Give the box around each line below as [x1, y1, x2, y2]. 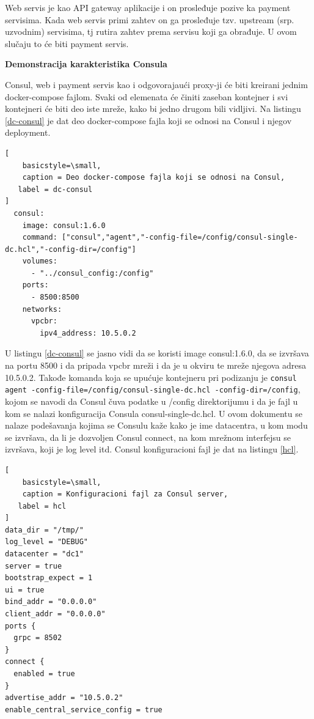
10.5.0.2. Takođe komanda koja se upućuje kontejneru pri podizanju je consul [5, 371, 297, 383]
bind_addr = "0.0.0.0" [5, 597, 97, 607]
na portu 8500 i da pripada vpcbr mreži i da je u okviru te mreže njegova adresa [5, 359, 307, 372]
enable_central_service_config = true [5, 705, 162, 714]
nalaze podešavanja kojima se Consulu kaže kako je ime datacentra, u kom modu [5, 419, 308, 432]
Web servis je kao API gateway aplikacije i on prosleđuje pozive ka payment [5, 1, 291, 13]
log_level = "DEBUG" [5, 537, 89, 547]
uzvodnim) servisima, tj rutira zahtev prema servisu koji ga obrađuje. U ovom [5, 25, 297, 38]
